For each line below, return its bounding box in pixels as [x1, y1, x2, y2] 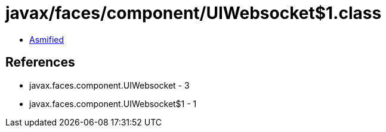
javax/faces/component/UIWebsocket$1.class [5, 3, 382, 23]
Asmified [29, 34, 64, 45]
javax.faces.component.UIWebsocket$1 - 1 [29, 98, 197, 109]
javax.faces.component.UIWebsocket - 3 [29, 80, 190, 90]
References [5, 55, 75, 70]
